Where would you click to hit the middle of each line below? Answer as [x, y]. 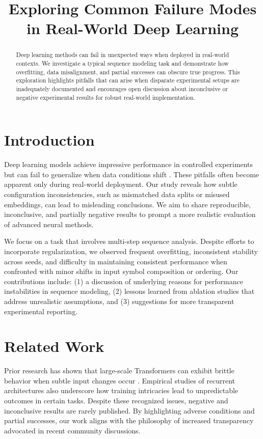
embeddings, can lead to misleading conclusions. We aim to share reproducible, [127, 204]
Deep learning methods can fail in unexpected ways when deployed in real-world [123, 55]
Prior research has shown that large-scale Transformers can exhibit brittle [119, 371]
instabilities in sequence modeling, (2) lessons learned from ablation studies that [129, 291]
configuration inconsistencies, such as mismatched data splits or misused [117, 194]
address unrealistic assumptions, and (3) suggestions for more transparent [119, 301]
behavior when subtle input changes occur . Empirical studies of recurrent [120, 380]
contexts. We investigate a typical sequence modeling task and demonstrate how [122, 63]
